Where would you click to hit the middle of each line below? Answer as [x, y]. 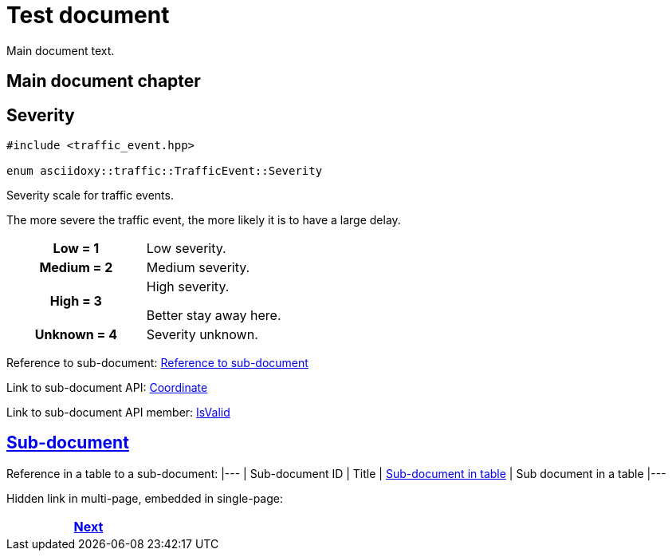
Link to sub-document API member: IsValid [118, 413]
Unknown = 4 [76, 335]
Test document [88, 15]
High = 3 [76, 301]
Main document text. [61, 50]
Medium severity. [198, 268]
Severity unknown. [202, 335]
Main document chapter [104, 81]
